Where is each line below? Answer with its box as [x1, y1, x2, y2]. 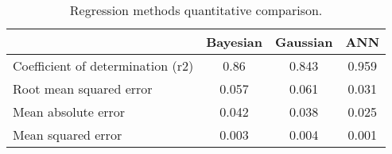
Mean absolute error [13, 102, 126, 121]
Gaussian [274, 33, 333, 51]
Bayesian [206, 33, 262, 51]
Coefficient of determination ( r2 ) [13, 56, 194, 75]
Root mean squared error [13, 79, 153, 98]
